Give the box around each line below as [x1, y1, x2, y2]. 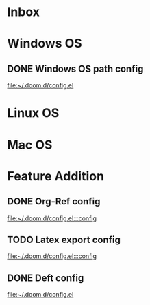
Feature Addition [7, 168, 105, 184]
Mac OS [7, 137, 53, 152]
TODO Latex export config [7, 233, 121, 245]
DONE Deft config [7, 272, 84, 284]
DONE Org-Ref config [7, 196, 101, 207]
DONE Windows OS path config [7, 63, 144, 74]
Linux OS [7, 105, 60, 121]
